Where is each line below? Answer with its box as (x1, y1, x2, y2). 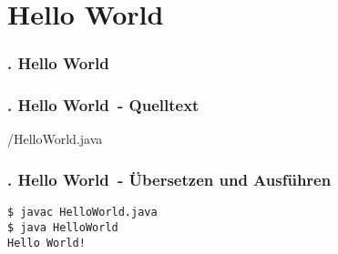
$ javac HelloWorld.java (7, 206, 158, 219)
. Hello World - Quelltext (7, 94, 200, 117)
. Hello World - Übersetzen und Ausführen (7, 168, 332, 190)
